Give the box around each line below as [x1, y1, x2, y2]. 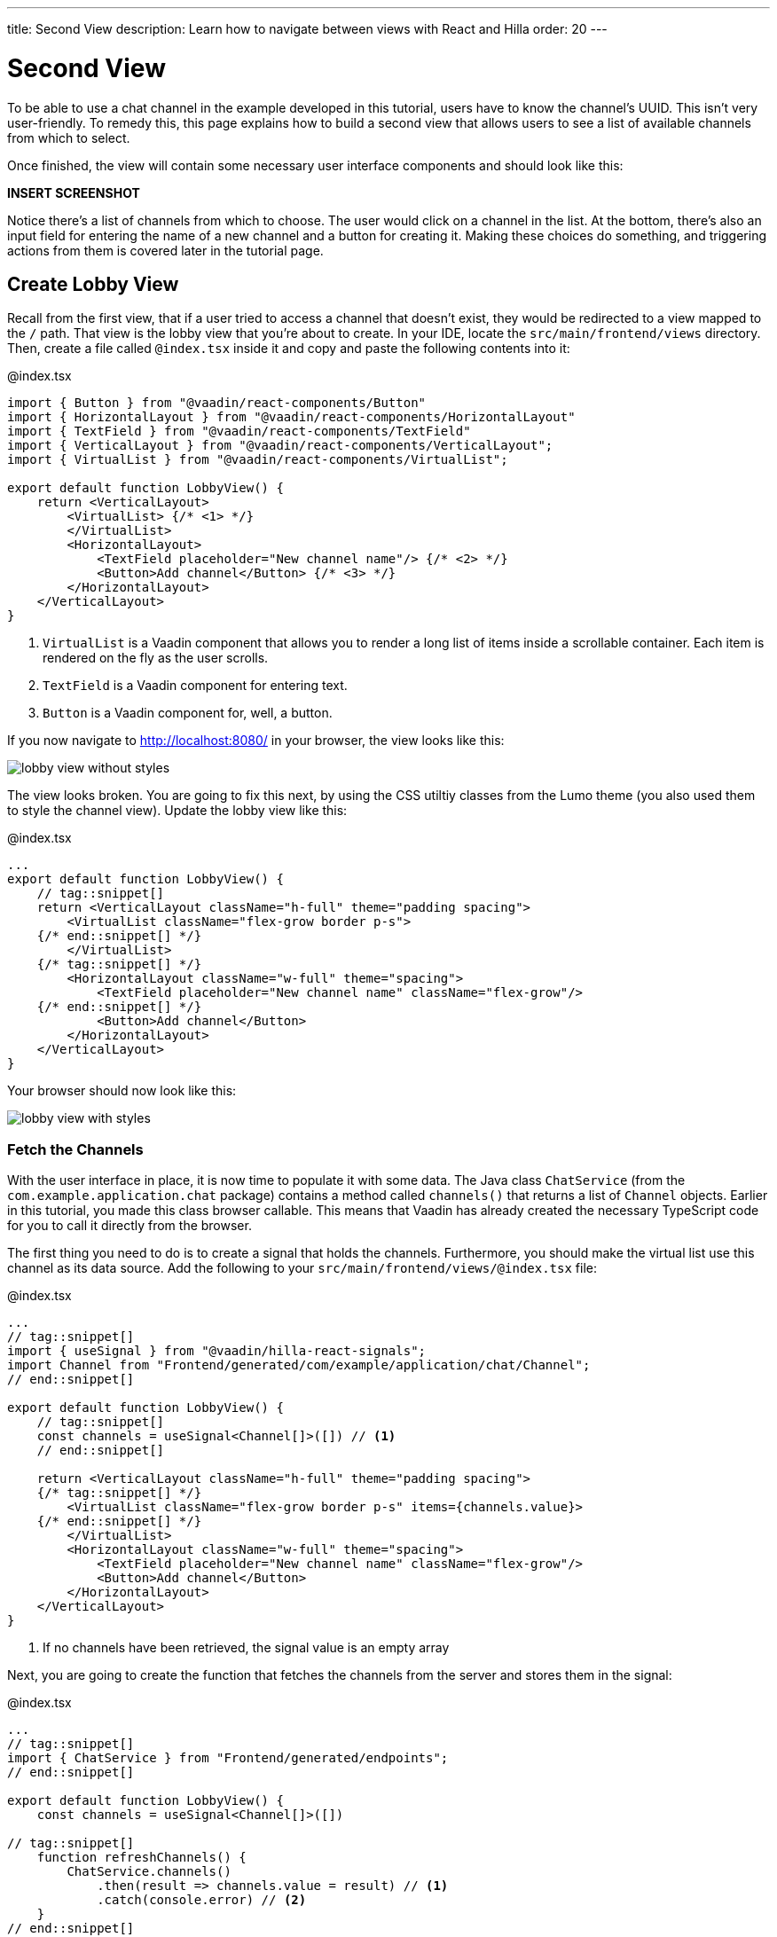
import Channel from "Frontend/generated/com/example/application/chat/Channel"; [7, 1358, 591, 1373]
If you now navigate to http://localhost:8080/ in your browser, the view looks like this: [7, 733, 505, 749]
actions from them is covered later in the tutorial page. [7, 242, 324, 258]
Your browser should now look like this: [7, 1083, 237, 1099]
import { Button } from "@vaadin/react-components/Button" [7, 396, 427, 411]
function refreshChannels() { [36, 1850, 247, 1865]
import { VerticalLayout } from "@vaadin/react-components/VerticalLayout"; [7, 438, 553, 453]
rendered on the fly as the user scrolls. [43, 650, 269, 666]
